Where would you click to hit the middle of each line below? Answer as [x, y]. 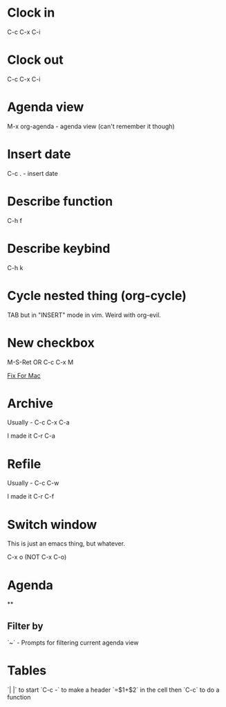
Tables [27, 671]
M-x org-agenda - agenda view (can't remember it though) [91, 126]
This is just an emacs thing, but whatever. [66, 544]
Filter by [25, 626]
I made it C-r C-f [31, 496]
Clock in [31, 13]
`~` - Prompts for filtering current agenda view [73, 643]
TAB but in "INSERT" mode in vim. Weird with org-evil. [84, 315]
